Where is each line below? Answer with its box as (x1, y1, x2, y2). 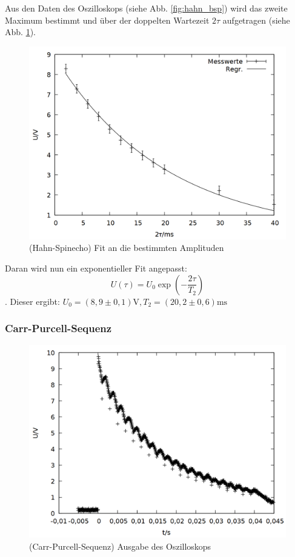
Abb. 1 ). (5, 25, 36, 38)
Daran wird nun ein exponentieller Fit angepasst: (5, 261, 187, 274)
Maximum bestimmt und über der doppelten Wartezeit (5, 13, 210, 26)
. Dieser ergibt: (5, 295, 60, 307)
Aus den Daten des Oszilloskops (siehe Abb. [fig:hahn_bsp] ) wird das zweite (5, 2, 288, 14)
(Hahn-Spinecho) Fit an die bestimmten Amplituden (29, 241, 224, 254)
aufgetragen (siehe (222, 13, 290, 26)
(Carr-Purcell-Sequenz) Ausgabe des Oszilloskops (29, 539, 211, 552)
